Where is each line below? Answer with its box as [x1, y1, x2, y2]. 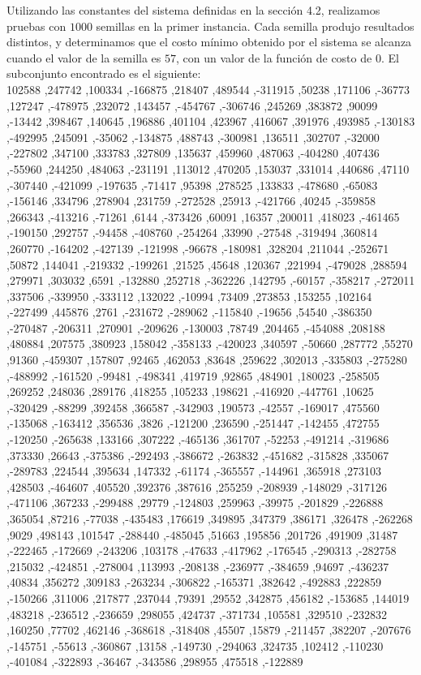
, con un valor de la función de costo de [176, 49, 372, 66]
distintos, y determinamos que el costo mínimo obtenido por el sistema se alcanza [6, 33, 412, 50]
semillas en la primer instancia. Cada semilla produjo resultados [96, 17, 415, 34]
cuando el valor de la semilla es [6, 49, 161, 66]
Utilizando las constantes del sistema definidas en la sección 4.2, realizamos [6, 2, 380, 18]
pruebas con [6, 17, 67, 34]
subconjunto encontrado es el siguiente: [6, 65, 201, 82]
